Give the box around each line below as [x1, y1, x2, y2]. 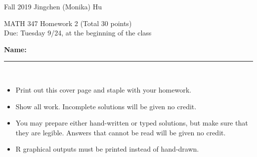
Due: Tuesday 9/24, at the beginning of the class [4, 28, 152, 38]
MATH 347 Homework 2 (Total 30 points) [4, 18, 132, 28]
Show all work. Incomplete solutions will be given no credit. [15, 101, 197, 111]
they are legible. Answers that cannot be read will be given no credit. [15, 127, 226, 137]
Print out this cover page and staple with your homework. [15, 84, 191, 94]
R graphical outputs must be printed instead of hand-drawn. [15, 144, 199, 154]
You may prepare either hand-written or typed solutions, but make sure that [15, 118, 248, 128]
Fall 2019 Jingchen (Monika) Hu [4, 1, 102, 11]
